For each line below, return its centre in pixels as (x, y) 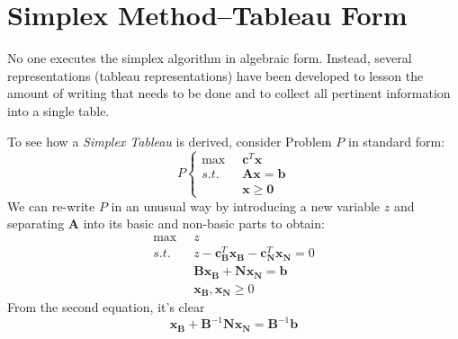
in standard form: (397, 141)
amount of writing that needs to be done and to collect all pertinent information (229, 93)
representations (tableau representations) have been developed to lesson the (216, 75)
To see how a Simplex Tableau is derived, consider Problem (170, 141)
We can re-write (51, 205)
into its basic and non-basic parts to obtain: (204, 223)
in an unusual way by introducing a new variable (246, 205)
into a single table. (58, 110)
